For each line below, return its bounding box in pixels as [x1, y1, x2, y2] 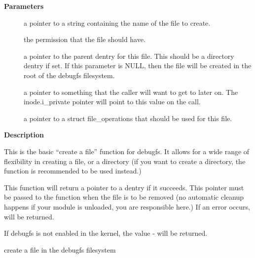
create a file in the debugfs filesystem [4, 244, 116, 255]
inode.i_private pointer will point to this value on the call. [24, 96, 201, 107]
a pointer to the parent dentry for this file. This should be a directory [24, 50, 234, 61]
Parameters [4, 1, 44, 11]
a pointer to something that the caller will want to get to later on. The [24, 86, 238, 97]
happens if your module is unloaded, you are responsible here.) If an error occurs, [4, 201, 250, 212]
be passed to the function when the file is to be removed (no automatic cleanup [4, 192, 244, 202]
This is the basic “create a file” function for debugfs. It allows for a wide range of [4, 146, 250, 156]
